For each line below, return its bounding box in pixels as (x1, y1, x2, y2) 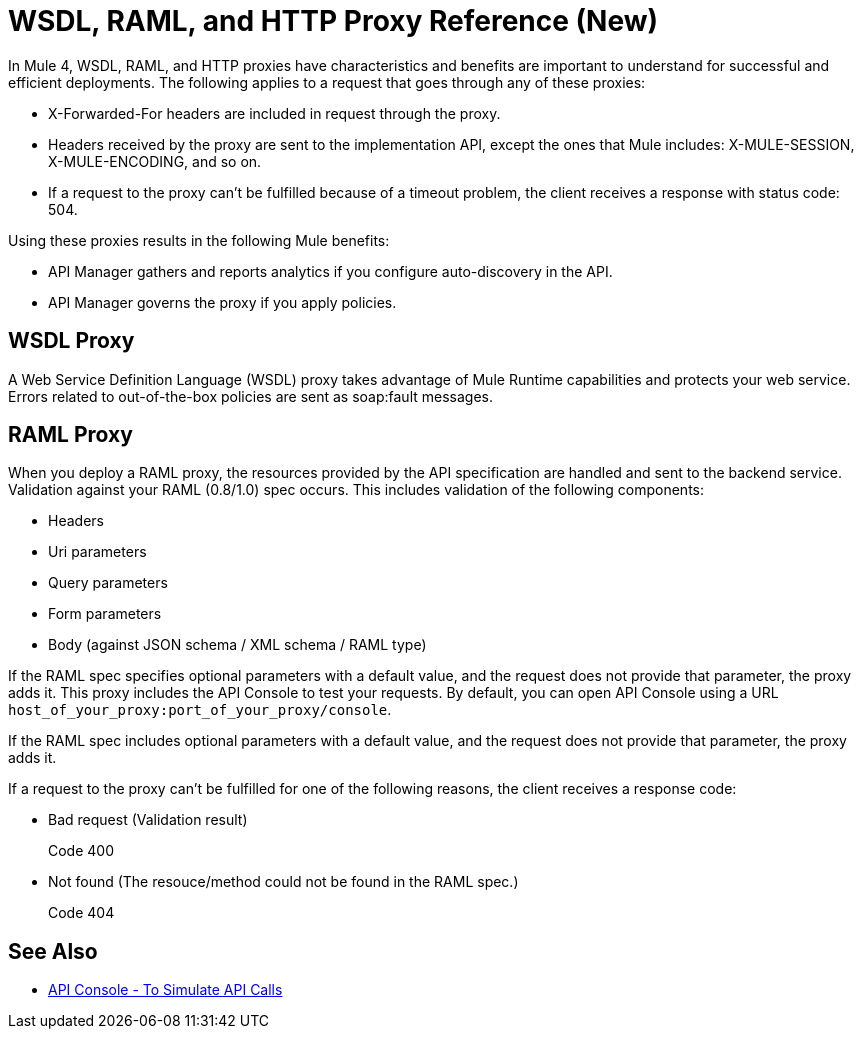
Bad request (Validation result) (48, 811, 248, 829)
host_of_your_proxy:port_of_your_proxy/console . (8, 701, 392, 719)
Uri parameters (48, 543, 147, 561)
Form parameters (48, 605, 162, 623)
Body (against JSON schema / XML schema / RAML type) (48, 636, 427, 654)
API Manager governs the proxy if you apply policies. (48, 293, 397, 311)
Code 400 (48, 842, 115, 860)
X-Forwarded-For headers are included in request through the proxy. (48, 104, 501, 122)
